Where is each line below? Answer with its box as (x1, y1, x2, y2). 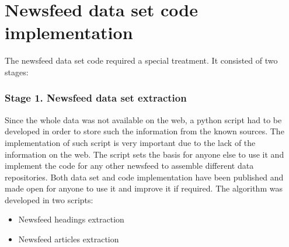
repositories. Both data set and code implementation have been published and (5, 171, 284, 183)
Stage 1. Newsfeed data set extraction (5, 91, 187, 105)
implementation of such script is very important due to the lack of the (5, 136, 256, 148)
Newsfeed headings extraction (18, 213, 124, 225)
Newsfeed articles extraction (18, 233, 119, 245)
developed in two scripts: (5, 193, 93, 206)
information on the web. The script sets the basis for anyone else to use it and (5, 148, 284, 160)
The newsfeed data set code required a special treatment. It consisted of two (5, 54, 278, 67)
